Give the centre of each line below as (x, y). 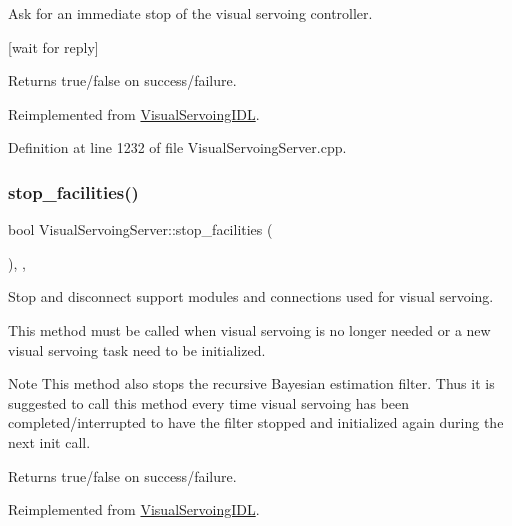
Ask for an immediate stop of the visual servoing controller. (190, 13)
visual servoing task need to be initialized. (137, 349)
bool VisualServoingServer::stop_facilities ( (140, 229)
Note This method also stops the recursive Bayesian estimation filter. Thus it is (251, 383)
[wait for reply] (53, 46)
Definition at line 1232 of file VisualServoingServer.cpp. (177, 147)
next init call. (49, 441)
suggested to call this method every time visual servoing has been (209, 402)
